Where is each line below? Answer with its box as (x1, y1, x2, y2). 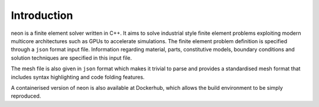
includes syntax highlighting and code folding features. (11, 73, 145, 80)
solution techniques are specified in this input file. (11, 54, 132, 61)
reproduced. (11, 92, 41, 100)
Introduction (11, 9, 73, 22)
